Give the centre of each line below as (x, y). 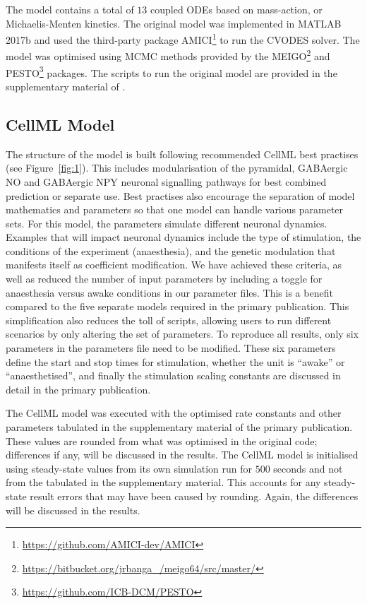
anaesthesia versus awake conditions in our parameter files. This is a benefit (169, 292)
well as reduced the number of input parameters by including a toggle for (164, 279)
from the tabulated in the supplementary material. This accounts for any (163, 482)
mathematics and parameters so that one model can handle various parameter (175, 209)
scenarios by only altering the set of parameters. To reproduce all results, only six (182, 334)
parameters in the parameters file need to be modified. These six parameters (171, 348)
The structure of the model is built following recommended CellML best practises (182, 154)
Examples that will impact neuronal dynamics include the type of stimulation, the (183, 237)
